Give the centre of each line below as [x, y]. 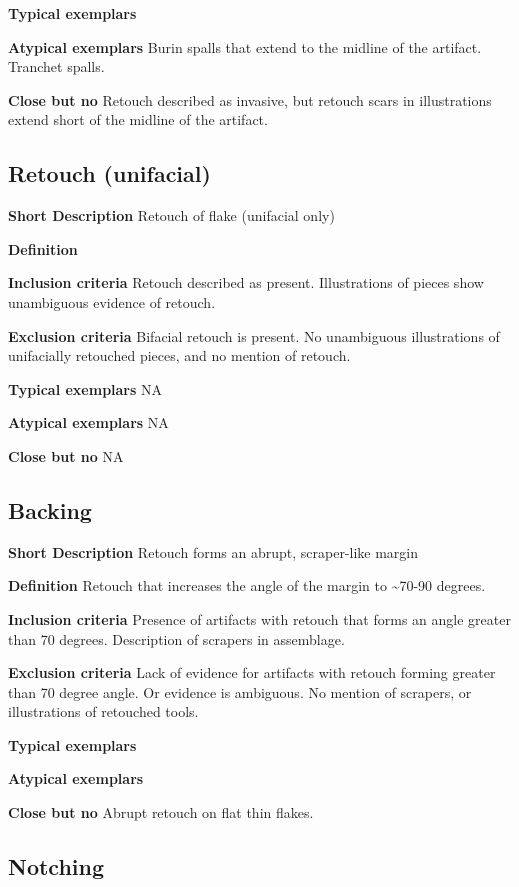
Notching [56, 866]
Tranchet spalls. [56, 66]
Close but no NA [66, 455]
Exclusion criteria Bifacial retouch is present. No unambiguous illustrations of [254, 335]
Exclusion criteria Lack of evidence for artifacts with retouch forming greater [252, 672]
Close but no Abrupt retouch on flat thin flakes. [161, 812]
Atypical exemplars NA [88, 422]
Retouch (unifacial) [109, 173]
